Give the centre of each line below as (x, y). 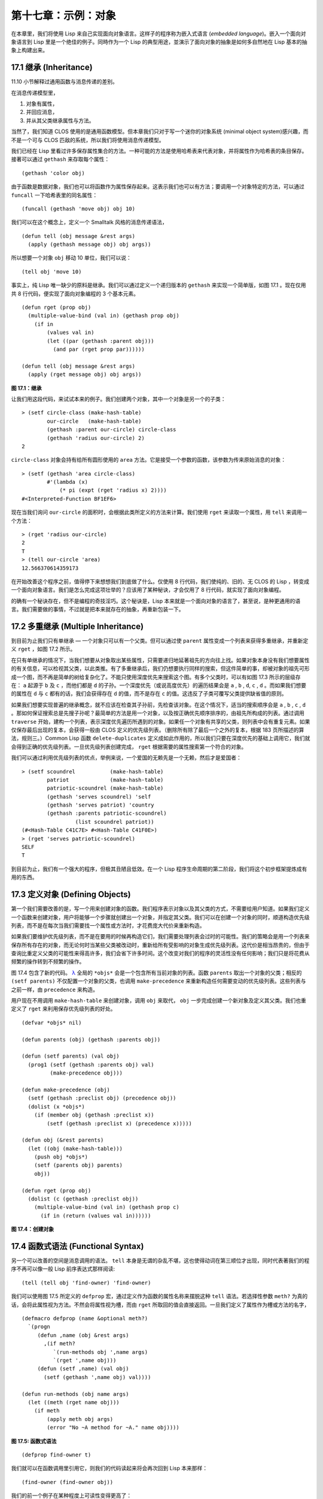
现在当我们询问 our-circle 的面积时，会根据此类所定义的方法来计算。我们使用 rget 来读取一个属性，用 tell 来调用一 (159, 512)
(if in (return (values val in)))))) (96, 1215)
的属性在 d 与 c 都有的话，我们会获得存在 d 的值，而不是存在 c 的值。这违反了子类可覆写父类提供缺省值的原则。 (149, 694)
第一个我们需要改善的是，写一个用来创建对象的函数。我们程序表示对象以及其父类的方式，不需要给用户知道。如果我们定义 (160, 909)
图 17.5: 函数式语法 (34, 1441)
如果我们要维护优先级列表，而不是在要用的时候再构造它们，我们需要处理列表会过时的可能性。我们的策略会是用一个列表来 (160, 937)
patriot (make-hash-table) (105, 780)
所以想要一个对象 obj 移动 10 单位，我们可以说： (71, 258)
